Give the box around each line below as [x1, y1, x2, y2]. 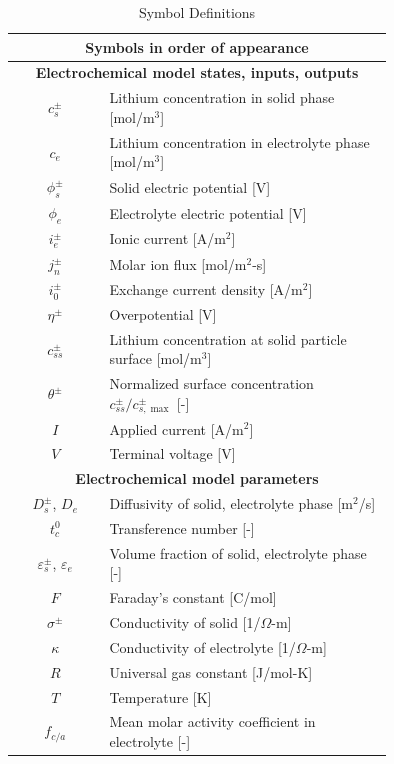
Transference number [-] [109, 517, 255, 538]
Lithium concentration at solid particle [109, 328, 347, 349]
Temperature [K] [109, 686, 212, 707]
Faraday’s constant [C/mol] [109, 587, 277, 608]
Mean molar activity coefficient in [109, 711, 316, 732]
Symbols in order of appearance [85, 36, 309, 57]
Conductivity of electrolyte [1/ [109, 636, 296, 657]
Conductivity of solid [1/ [109, 612, 261, 633]
